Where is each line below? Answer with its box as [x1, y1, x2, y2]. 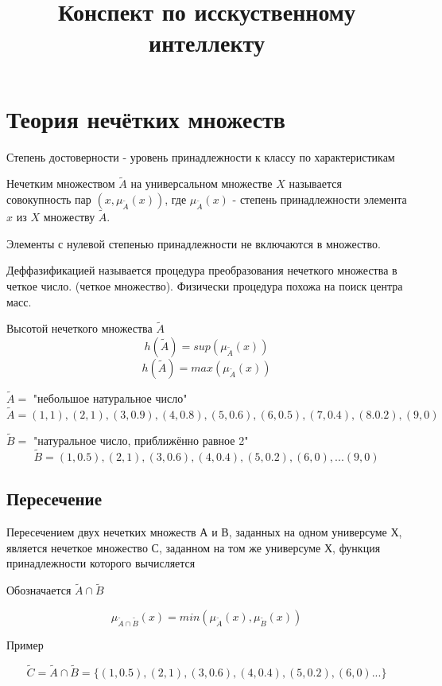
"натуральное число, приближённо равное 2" [33, 432, 249, 449]
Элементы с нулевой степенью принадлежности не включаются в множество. [6, 235, 381, 251]
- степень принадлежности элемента [232, 190, 407, 207]
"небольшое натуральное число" [33, 390, 188, 407]
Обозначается [6, 582, 72, 598]
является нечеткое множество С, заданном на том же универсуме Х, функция [6, 539, 381, 555]
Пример [6, 636, 44, 653]
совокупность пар [6, 190, 91, 207]
